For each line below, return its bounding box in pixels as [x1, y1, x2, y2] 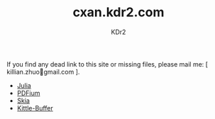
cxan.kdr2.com [72, 4, 165, 21]
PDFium [16, 89, 40, 97]
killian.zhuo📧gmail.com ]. [6, 67, 80, 76]
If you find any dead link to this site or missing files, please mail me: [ [6, 59, 209, 68]
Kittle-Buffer [16, 103, 54, 112]
